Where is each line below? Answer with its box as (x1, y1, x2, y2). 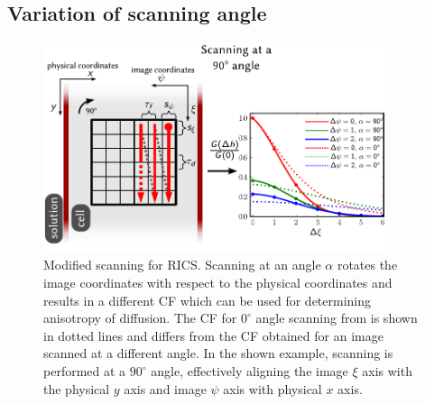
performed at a (43, 362, 126, 380)
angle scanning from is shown (255, 308, 418, 327)
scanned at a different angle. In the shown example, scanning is (43, 344, 393, 363)
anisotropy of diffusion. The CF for (43, 308, 237, 327)
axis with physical (223, 379, 322, 398)
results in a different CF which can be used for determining (43, 290, 372, 309)
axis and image (124, 379, 207, 398)
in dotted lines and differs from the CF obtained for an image (43, 326, 383, 344)
